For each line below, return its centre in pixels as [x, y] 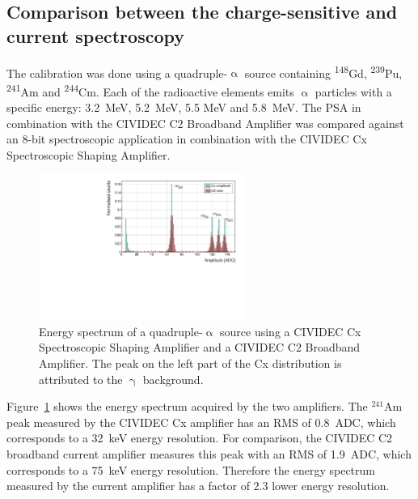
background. [173, 379]
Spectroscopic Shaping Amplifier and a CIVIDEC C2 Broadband [200, 347]
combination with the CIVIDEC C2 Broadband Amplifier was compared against [205, 123]
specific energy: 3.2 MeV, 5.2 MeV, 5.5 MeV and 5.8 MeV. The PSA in [184, 107]
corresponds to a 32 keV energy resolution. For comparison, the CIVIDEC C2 [200, 438]
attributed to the [81, 379]
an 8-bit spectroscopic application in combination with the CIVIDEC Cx [187, 139]
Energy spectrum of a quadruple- [121, 331]
